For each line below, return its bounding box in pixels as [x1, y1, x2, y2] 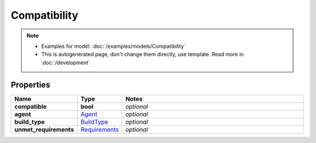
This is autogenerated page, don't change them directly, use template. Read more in [41, 51, 244, 58]
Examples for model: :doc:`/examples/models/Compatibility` [41, 43, 186, 50]
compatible [14, 102, 47, 110]
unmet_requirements [14, 125, 74, 134]
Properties [11, 79, 50, 90]
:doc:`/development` [41, 59, 90, 66]
